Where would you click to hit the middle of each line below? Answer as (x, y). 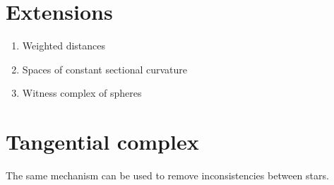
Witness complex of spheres (82, 93)
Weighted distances (64, 46)
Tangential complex (102, 142)
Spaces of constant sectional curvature (105, 69)
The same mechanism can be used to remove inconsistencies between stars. (167, 175)
